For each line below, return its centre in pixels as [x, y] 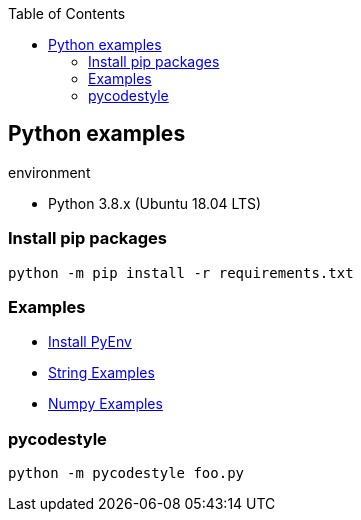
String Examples [101, 373]
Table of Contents [67, 13]
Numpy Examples [105, 404]
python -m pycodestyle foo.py [126, 473]
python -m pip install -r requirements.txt [181, 272]
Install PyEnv [90, 342]
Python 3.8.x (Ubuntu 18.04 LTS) [155, 203]
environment [49, 172]
